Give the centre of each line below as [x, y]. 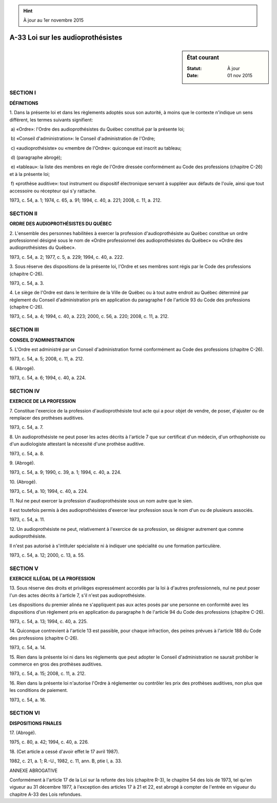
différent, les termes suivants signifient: [51, 120]
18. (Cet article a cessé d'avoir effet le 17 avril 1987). [64, 752]
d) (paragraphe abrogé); [36, 157]
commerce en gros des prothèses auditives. [56, 664]
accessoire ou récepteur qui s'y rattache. [53, 191]
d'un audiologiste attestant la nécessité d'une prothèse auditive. [77, 444]
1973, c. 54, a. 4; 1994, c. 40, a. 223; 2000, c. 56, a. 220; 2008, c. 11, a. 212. [89, 316]
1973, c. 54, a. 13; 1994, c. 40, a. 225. [49, 621]
